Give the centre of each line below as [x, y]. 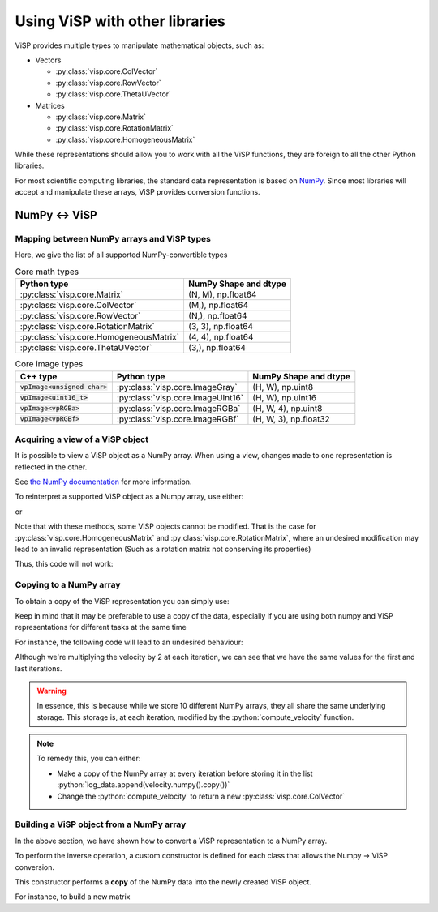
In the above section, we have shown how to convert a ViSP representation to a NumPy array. [171, 841]
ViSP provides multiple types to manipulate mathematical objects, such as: [140, 45]
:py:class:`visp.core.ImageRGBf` [178, 419]
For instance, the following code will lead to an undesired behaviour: [129, 642]
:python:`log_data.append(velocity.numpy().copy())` [144, 785]
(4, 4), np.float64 [221, 337]
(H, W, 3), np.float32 [291, 419]
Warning [52, 691]
